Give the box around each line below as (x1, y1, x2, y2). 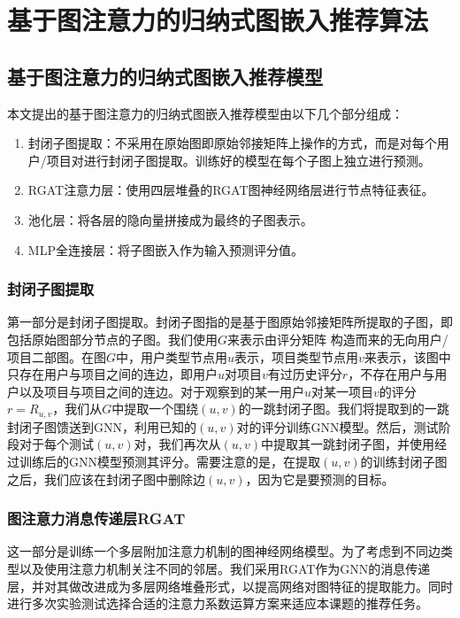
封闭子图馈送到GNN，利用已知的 (7, 417, 196, 436)
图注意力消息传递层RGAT (7, 507, 186, 529)
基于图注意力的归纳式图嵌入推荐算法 (7, 2, 429, 38)
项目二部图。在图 (7, 347, 106, 366)
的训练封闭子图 (360, 452, 448, 470)
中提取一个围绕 (111, 399, 199, 418)
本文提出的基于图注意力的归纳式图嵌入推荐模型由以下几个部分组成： (7, 104, 403, 122)
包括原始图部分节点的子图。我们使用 (7, 329, 218, 348)
